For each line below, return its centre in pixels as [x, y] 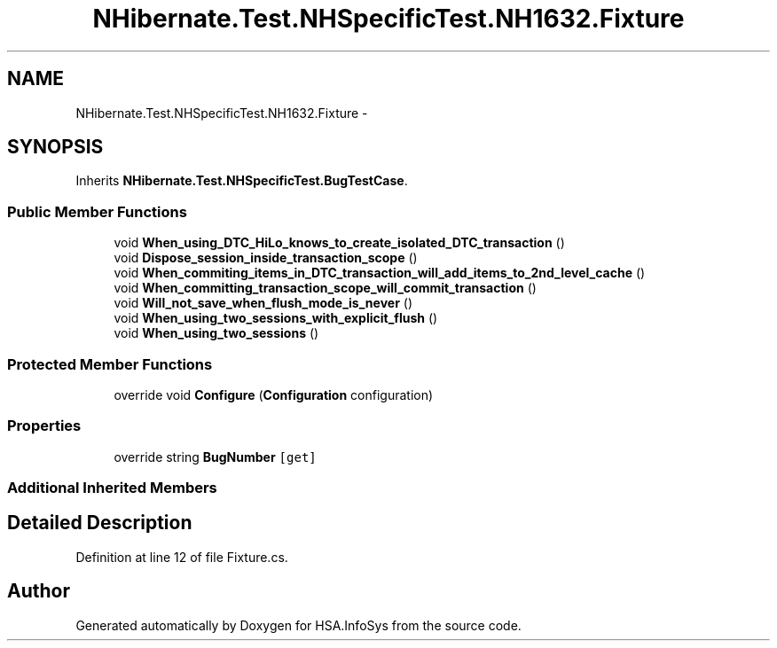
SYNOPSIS [55, 147]
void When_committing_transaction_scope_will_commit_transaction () [325, 288]
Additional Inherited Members [112, 488]
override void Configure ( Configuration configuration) [274, 394]
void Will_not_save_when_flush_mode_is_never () [263, 303]
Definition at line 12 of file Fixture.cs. [182, 557]
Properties [44, 426]
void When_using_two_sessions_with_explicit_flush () [276, 318]
